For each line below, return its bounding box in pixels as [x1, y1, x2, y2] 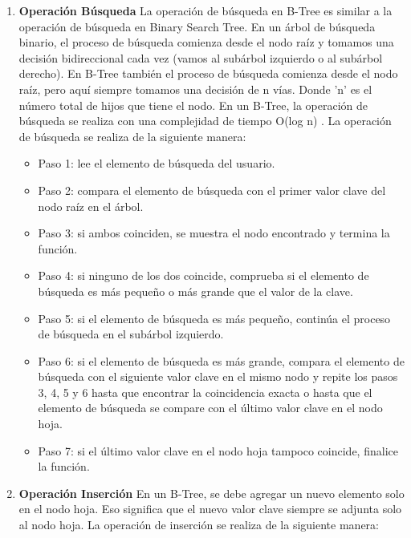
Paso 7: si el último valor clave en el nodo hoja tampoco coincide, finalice [38, 442, 398, 459]
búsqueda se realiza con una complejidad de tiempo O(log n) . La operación [18, 112, 392, 129]
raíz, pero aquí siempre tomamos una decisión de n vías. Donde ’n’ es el [18, 80, 372, 97]
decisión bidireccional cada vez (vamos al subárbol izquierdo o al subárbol [18, 49, 383, 66]
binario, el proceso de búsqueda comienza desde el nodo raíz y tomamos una [18, 34, 394, 51]
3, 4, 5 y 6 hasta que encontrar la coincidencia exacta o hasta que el [38, 383, 372, 400]
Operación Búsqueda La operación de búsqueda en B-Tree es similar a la [18, 2, 393, 18]
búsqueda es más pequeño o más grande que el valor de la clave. [38, 282, 353, 299]
